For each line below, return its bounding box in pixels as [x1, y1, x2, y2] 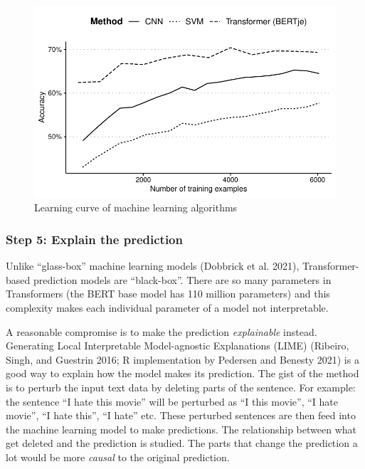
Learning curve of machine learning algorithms [34, 200, 238, 215]
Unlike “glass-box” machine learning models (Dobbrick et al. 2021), [6, 258, 300, 273]
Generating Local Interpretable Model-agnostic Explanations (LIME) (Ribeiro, [6, 338, 349, 353]
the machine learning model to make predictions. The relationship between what [6, 421, 356, 436]
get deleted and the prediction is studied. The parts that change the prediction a [6, 436, 358, 450]
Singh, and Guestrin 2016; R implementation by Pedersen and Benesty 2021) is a [6, 352, 359, 367]
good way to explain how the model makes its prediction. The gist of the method [6, 366, 359, 381]
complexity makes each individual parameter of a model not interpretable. [6, 300, 329, 315]
